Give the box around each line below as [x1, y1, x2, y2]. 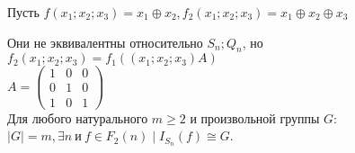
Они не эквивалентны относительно [7, 32, 203, 51]
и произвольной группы [190, 108, 320, 127]
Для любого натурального [7, 108, 148, 127]
